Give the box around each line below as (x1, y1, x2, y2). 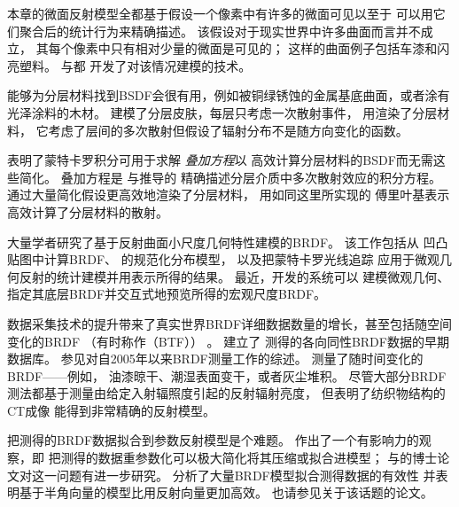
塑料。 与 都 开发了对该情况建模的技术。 (19, 56, 252, 74)
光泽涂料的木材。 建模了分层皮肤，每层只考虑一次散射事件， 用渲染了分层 (7, 103, 438, 121)
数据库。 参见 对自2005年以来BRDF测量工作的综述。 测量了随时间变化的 (7, 349, 424, 368)
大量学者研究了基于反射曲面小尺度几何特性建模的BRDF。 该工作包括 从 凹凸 (7, 232, 448, 251)
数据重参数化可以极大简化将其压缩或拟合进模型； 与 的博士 (97, 448, 438, 467)
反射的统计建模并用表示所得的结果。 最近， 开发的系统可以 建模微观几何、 (19, 267, 450, 285)
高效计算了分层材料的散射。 (7, 202, 168, 221)
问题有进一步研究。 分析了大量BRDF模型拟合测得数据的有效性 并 (56, 465, 436, 484)
